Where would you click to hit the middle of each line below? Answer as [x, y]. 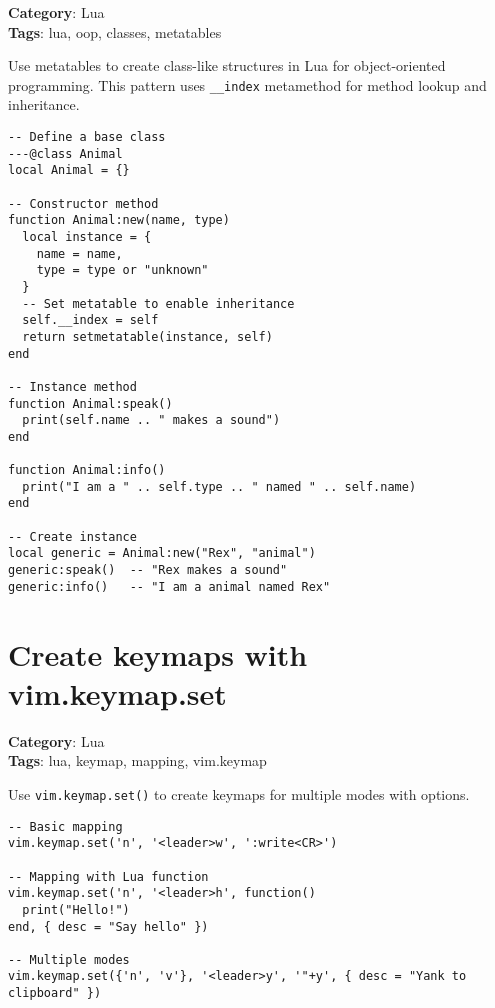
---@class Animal [65, 153]
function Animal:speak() [90, 403]
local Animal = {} [69, 170]
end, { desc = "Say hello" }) [108, 926]
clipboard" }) [55, 993]
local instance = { [87, 236]
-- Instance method [72, 386]
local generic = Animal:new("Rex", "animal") [162, 553]
